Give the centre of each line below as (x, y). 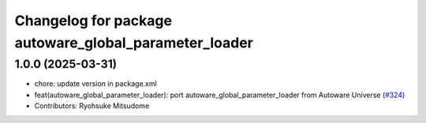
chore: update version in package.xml (95, 84)
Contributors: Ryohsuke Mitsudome (92, 106)
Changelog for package (93, 20)
